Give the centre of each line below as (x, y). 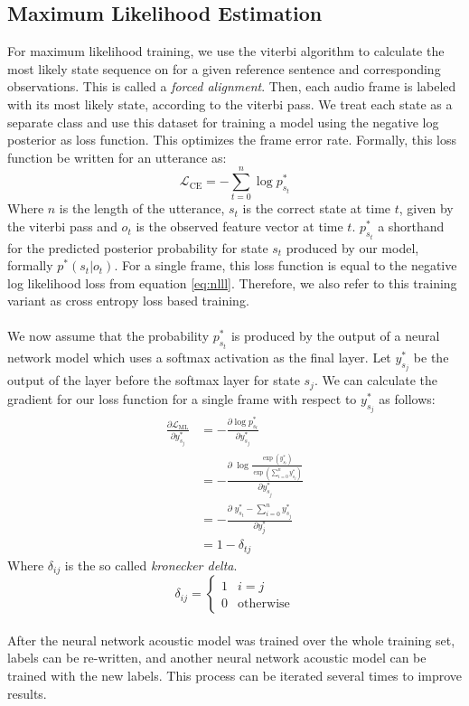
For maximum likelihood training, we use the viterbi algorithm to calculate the (226, 51)
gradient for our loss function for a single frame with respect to (182, 398)
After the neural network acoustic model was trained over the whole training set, (231, 640)
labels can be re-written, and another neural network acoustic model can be (217, 658)
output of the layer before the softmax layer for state (154, 380)
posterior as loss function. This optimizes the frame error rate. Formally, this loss (232, 140)
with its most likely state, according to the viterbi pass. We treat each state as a (230, 104)
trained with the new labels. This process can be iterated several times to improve (235, 675)
